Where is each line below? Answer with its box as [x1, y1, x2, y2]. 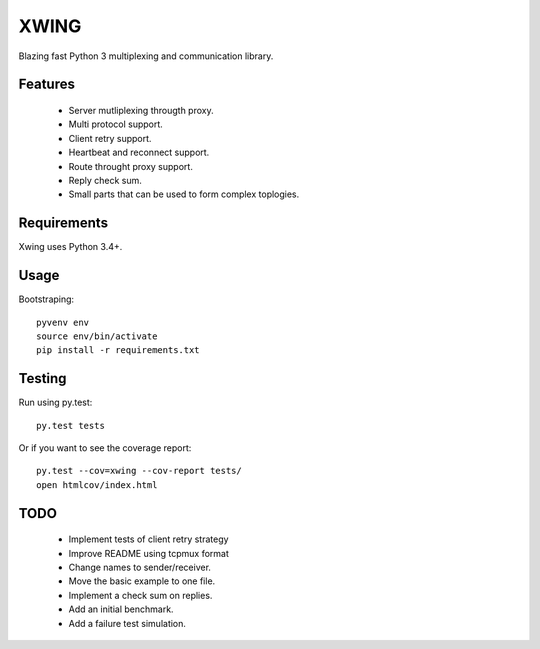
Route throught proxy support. [68, 160, 194, 172]
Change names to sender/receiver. [68, 561, 212, 573]
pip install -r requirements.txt [36, 345, 200, 356]
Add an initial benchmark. [68, 603, 174, 615]
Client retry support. [68, 132, 152, 144]
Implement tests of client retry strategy [68, 533, 229, 545]
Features [18, 76, 75, 93]
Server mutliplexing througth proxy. [68, 104, 214, 116]
